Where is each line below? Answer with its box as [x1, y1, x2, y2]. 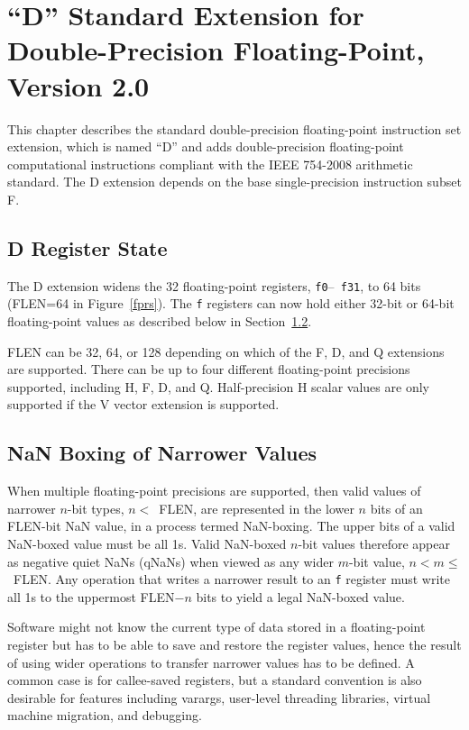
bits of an [370, 498, 423, 517]
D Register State [7, 233, 168, 261]
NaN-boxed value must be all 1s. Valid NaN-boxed [7, 534, 287, 552]
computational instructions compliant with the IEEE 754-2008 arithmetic [7, 154, 413, 173]
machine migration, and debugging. [7, 706, 202, 725]
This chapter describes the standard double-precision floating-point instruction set [7, 119, 462, 138]
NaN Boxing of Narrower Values [7, 439, 317, 467]
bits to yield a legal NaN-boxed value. [196, 587, 405, 606]
